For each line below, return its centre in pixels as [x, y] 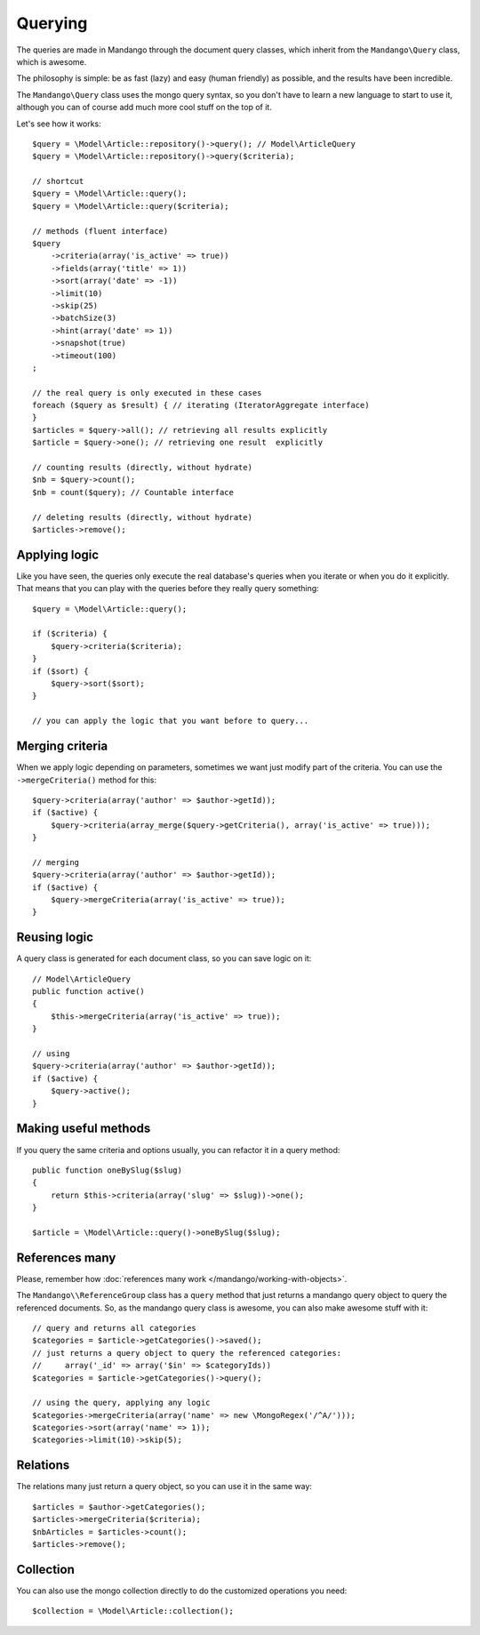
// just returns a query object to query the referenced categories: [187, 1353]
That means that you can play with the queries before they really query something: [168, 589]
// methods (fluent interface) [100, 231]
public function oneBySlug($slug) [107, 1170]
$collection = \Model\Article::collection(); [133, 1611]
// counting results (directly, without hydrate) [143, 468]
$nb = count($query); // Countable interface [133, 492]
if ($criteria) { [70, 634]
